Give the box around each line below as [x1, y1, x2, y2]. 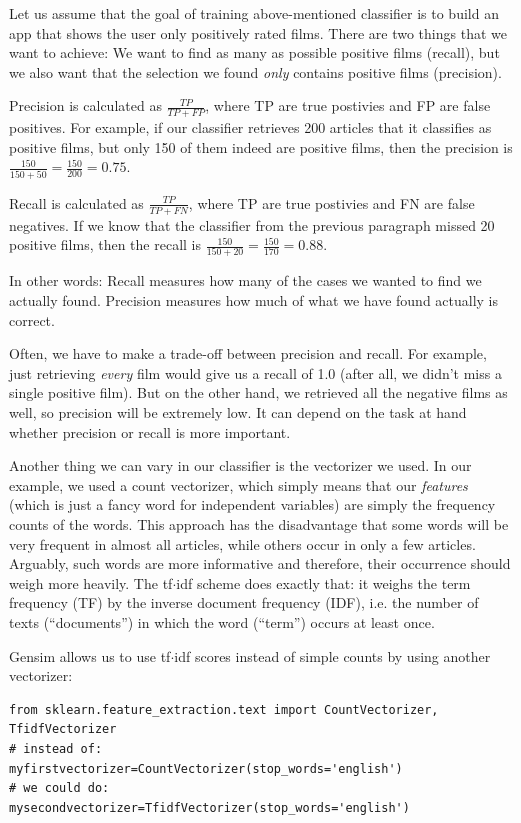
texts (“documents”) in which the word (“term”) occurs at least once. [9, 611, 435, 632]
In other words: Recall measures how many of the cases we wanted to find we [9, 270, 482, 291]
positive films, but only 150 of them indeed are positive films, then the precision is [9, 136, 513, 157]
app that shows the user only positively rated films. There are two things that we [9, 22, 507, 43]
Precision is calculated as [9, 95, 162, 116]
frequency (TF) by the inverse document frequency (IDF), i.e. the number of [9, 592, 479, 613]
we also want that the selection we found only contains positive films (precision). [9, 61, 502, 82]
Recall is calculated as [9, 192, 144, 213]
